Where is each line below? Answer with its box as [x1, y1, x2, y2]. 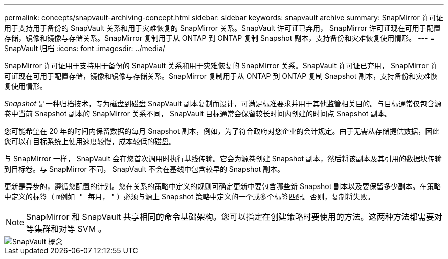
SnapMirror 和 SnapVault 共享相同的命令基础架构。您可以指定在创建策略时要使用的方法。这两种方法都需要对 [26, 211, 442, 222]
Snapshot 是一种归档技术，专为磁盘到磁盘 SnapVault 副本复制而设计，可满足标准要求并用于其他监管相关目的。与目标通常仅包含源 [4, 99, 442, 108]
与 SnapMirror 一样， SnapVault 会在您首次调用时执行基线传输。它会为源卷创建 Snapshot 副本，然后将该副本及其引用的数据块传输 [4, 154, 442, 163]
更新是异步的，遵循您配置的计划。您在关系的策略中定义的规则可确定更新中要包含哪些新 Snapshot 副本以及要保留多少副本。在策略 [4, 182, 441, 191]
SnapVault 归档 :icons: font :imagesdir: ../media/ [4, 44, 165, 53]
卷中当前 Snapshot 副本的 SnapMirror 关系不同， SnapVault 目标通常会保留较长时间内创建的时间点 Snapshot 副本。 [4, 109, 392, 118]
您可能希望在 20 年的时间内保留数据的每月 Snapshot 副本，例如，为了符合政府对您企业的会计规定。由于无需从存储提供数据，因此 [4, 127, 440, 135]
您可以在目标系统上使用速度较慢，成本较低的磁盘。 [4, 137, 176, 146]
